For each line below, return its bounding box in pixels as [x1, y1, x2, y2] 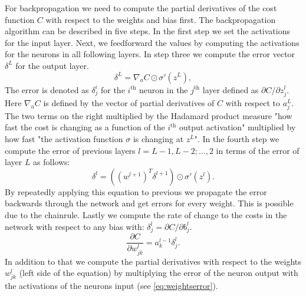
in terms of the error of [216, 144, 300, 156]
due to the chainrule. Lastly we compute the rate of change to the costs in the [5, 209, 287, 221]
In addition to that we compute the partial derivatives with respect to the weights [5, 255, 301, 267]
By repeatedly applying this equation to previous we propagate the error [5, 185, 267, 198]
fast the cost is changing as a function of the [5, 121, 165, 133]
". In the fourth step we [194, 133, 279, 145]
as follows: [33, 156, 70, 168]
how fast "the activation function [5, 133, 123, 145]
